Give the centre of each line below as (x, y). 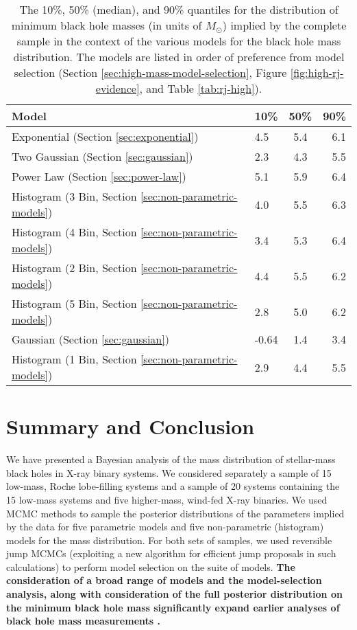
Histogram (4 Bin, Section (74, 232)
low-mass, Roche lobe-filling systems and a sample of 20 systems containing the (173, 486)
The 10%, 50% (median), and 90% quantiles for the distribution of (179, 9)
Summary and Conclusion (131, 426)
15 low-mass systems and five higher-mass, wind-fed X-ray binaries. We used (167, 499)
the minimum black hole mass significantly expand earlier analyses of (173, 607)
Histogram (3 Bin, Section (74, 196)
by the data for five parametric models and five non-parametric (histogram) (165, 527)
